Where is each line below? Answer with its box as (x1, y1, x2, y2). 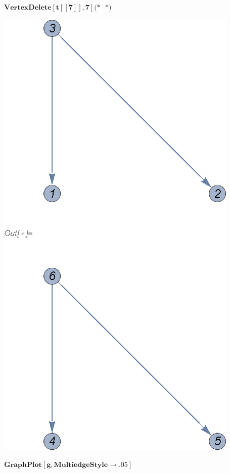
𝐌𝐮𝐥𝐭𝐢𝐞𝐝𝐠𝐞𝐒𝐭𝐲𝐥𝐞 (54, 461, 108, 469)
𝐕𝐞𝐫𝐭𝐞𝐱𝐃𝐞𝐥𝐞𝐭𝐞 (4, 4, 52, 11)
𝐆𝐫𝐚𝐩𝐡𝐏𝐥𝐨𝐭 (4, 461, 42, 469)
